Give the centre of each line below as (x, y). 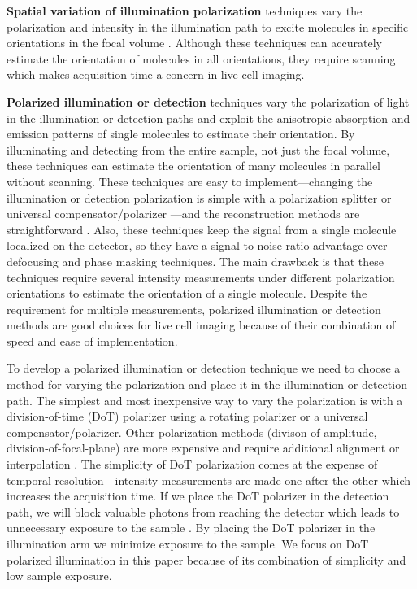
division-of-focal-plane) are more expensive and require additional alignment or (203, 448)
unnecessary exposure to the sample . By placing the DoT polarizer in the (191, 528)
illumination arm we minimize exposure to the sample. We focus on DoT (188, 543)
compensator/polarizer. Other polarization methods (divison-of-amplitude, (192, 432)
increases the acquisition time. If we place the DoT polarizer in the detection (198, 496)
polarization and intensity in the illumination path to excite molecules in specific (208, 26)
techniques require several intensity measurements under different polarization (201, 277)
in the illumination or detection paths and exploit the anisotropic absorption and (208, 118)
